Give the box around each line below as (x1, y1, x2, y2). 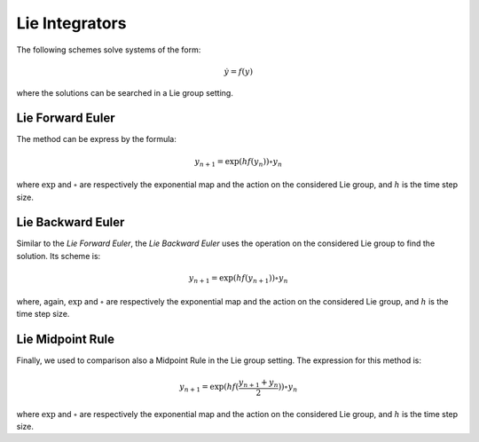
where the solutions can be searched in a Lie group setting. (16, 87, 234, 98)
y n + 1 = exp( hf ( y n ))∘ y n (194, 156, 283, 169)
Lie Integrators (16, 13, 127, 33)
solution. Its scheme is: (16, 250, 101, 261)
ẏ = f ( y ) (224, 67, 253, 76)
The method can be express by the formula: (16, 134, 177, 145)
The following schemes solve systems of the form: (16, 44, 201, 55)
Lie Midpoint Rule (16, 331, 115, 346)
